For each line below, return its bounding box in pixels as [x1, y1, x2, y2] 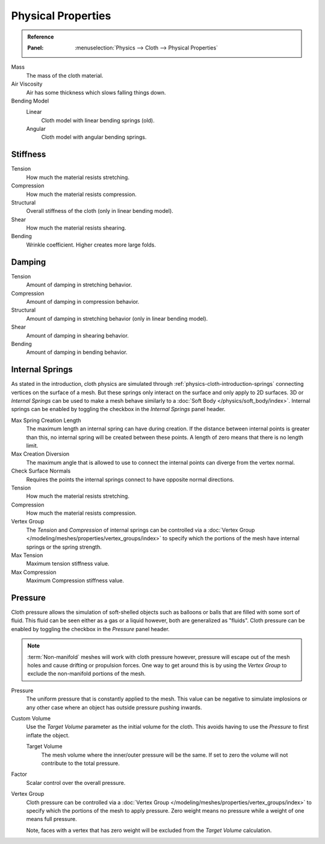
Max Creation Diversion [11, 450, 70, 458]
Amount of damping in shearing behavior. [26, 332, 129, 339]
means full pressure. [26, 816, 78, 823]
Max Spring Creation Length [11, 417, 81, 424]
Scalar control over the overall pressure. [26, 779, 126, 786]
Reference [27, 33, 54, 40]
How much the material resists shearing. [26, 224, 126, 231]
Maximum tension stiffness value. [26, 560, 110, 567]
